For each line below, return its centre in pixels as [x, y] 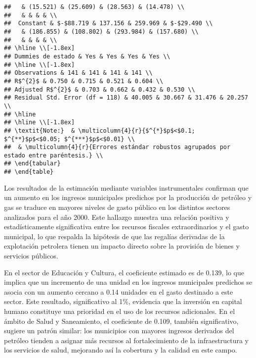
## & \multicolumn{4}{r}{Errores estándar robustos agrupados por [117, 147]
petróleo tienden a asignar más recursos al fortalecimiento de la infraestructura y [126, 340]
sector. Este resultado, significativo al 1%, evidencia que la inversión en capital [123, 301]
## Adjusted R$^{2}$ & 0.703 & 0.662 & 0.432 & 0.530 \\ [100, 89]
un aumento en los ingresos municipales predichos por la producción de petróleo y [128, 197]
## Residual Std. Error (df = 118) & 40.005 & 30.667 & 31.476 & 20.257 [126, 98]
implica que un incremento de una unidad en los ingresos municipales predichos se [128, 282]
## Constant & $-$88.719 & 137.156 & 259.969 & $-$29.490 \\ [108, 24]
